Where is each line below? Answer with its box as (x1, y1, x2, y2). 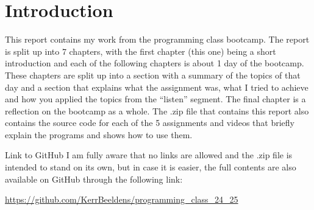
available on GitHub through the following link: (5, 172, 183, 185)
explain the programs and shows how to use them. (5, 128, 193, 141)
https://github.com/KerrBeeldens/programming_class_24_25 (5, 193, 238, 206)
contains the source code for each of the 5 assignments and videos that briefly (5, 116, 294, 129)
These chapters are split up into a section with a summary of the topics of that (5, 68, 301, 81)
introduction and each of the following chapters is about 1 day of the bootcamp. (5, 57, 304, 69)
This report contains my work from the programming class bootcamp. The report (5, 33, 310, 46)
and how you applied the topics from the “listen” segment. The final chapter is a (5, 93, 306, 105)
